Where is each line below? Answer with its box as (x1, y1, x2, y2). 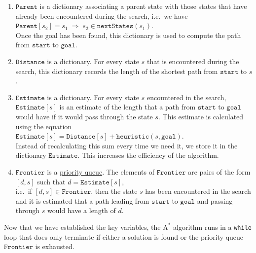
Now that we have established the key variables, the (4, 221, 161, 232)
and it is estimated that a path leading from (15, 195, 149, 206)
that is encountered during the (146, 56, 239, 66)
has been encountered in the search (145, 186, 251, 196)
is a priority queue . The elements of (47, 166, 154, 177)
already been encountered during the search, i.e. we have (15, 10, 188, 21)
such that (37, 176, 66, 186)
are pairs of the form (188, 166, 251, 177)
